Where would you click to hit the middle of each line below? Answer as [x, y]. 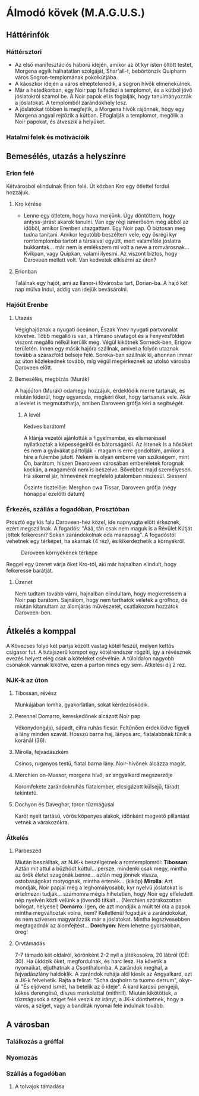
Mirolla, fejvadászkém [42, 752]
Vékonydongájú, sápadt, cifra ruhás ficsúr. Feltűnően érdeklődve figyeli [102, 728]
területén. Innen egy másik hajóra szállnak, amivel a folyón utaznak [97, 348]
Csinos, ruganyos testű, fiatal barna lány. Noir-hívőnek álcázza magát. [100, 763]
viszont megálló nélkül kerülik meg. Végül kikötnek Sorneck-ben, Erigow [103, 342]
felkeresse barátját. [30, 571]
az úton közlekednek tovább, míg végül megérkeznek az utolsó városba [102, 361]
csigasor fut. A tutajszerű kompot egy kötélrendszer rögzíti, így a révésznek [99, 652]
